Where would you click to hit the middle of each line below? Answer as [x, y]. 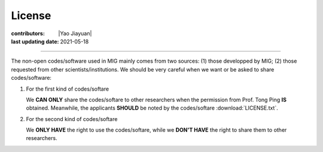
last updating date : [35, 41]
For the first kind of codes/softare [68, 89]
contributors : [28, 33]
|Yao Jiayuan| [75, 33]
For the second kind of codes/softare [72, 119]
